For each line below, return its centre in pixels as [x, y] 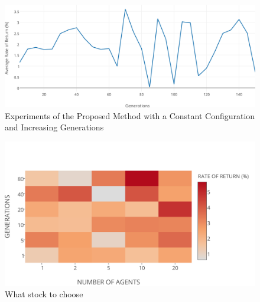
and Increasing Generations [54, 127]
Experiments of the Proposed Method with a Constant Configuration [130, 115]
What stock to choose [44, 294]
